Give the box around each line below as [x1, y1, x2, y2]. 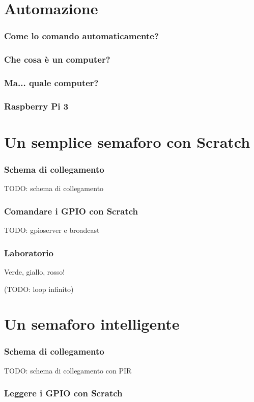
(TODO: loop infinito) [4, 283, 74, 294]
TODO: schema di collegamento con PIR [4, 365, 132, 376]
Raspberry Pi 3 [4, 99, 69, 112]
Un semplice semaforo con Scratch [4, 131, 250, 152]
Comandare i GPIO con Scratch [4, 204, 138, 217]
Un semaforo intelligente [4, 313, 180, 334]
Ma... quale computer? [4, 76, 99, 89]
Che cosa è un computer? [4, 53, 110, 66]
